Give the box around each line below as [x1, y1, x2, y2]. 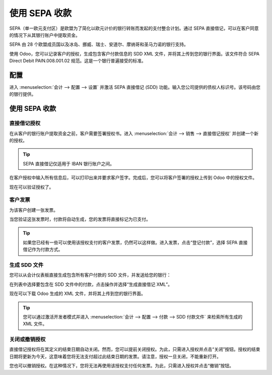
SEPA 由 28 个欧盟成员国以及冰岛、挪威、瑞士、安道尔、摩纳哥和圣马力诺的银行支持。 [9, 41, 188, 47]
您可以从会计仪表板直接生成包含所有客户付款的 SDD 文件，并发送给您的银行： [9, 272, 171, 278]
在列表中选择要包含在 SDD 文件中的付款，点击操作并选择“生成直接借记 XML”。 [9, 281, 172, 287]
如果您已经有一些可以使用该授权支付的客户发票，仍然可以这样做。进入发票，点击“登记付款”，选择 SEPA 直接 [23, 239, 248, 245]
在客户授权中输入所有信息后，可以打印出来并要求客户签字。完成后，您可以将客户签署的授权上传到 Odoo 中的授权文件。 [9, 174, 257, 181]
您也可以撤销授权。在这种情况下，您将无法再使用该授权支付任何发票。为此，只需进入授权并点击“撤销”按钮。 [9, 363, 234, 369]
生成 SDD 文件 [9, 261, 44, 268]
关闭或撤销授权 [9, 336, 46, 343]
